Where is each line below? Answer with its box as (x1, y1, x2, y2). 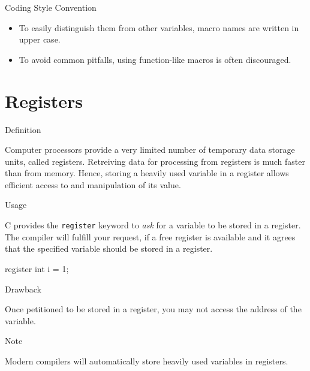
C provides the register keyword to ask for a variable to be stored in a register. (5, 219, 301, 231)
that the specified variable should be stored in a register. (5, 242, 213, 255)
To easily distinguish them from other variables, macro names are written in (19, 21, 299, 34)
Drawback (5, 282, 41, 295)
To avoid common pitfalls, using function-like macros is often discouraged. (19, 53, 291, 65)
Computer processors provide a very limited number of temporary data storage (5, 143, 295, 156)
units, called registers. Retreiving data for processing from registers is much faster (5, 155, 305, 167)
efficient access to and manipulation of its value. (5, 178, 181, 191)
